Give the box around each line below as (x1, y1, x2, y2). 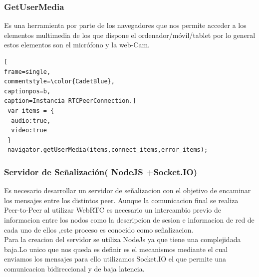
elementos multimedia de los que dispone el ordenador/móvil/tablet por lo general (4, 29, 256, 40)
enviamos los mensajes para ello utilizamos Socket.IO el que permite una (4, 254, 226, 264)
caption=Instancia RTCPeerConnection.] (4, 97, 136, 105)
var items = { (7, 107, 54, 114)
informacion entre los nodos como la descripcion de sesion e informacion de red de (4, 214, 255, 225)
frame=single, (4, 68, 51, 75)
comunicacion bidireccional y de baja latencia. (4, 263, 145, 274)
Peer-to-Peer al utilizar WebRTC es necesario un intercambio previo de (4, 205, 221, 215)
